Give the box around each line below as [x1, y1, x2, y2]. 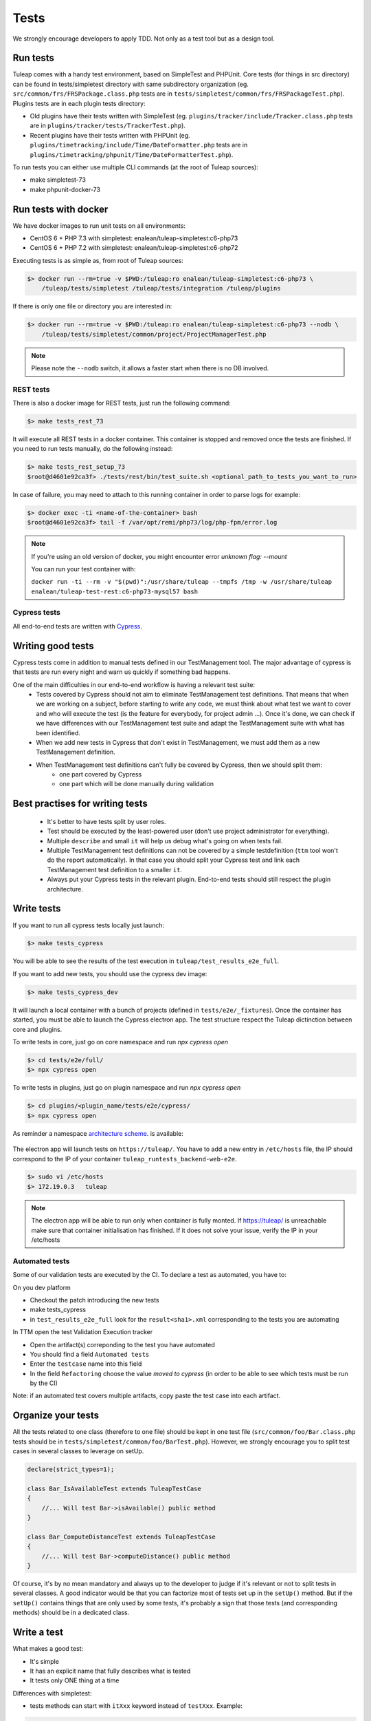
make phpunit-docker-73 [30, 185, 101, 193]
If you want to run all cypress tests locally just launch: [12, 921, 165, 929]
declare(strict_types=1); [27, 1466, 115, 1473]
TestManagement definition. [36, 748, 116, 757]
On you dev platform [12, 1283, 71, 1291]
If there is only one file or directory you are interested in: [12, 302, 172, 310]
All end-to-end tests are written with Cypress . [12, 622, 142, 630]
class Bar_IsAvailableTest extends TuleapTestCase [27, 1484, 202, 1492]
